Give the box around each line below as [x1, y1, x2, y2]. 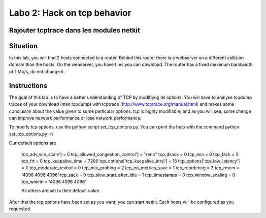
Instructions [9, 81, 48, 90]
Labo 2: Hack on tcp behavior [9, 7, 132, 18]
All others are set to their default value [21, 187, 100, 194]
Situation [9, 42, 38, 50]
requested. [9, 206, 32, 212]
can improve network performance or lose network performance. [9, 115, 141, 121]
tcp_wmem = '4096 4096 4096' [21, 179, 86, 185]
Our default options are [9, 140, 57, 146]
